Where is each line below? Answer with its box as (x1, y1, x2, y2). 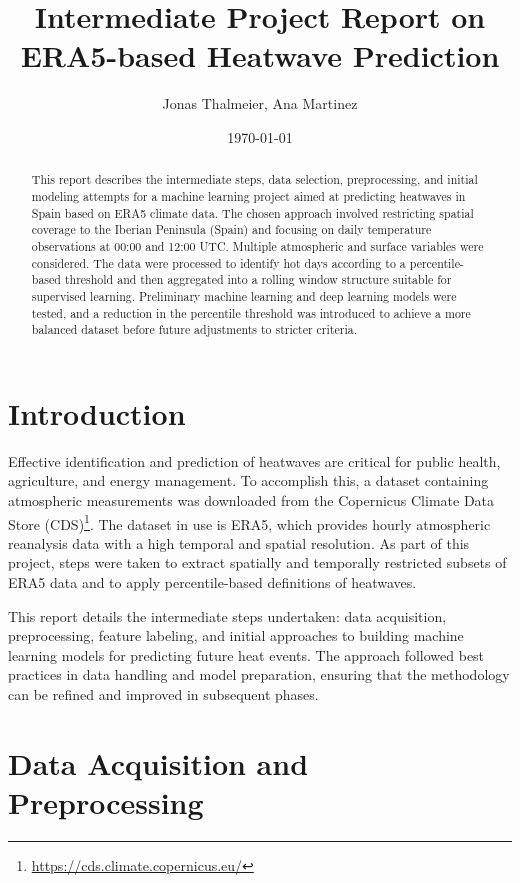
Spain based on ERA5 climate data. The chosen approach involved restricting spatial (31, 204, 474, 221)
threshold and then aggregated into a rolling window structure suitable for (64, 271, 452, 288)
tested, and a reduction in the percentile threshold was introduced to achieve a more (31, 304, 471, 321)
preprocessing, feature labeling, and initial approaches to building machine (8, 625, 464, 646)
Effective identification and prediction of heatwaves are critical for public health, (8, 450, 501, 471)
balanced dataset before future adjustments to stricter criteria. (31, 321, 357, 338)
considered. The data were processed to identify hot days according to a (31, 254, 406, 271)
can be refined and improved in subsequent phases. (8, 683, 319, 704)
